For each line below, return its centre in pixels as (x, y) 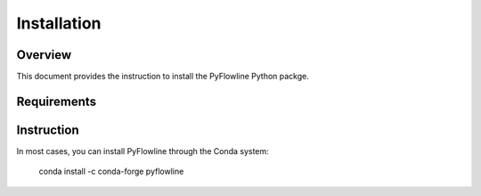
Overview (44, 55)
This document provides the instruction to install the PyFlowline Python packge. (163, 77)
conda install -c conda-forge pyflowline (111, 171)
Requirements (57, 101)
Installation (59, 23)
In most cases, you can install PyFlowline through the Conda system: (143, 151)
